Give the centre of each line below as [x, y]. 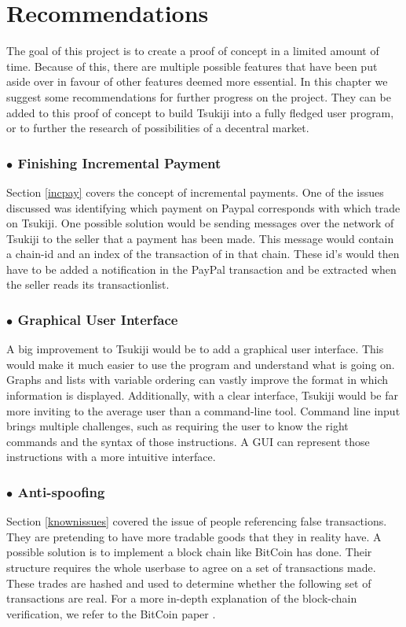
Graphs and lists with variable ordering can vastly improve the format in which [197, 380]
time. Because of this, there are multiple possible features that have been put [192, 66]
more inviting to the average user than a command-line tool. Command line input [203, 410]
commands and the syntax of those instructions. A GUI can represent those [188, 441]
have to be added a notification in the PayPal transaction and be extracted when [201, 269]
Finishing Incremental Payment [119, 162]
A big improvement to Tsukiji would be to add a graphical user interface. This [195, 349]
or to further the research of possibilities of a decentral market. [158, 128]
